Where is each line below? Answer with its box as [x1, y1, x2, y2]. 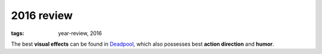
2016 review [11, 9, 73, 22]
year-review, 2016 [58, 30, 103, 37]
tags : [11, 30, 24, 37]
